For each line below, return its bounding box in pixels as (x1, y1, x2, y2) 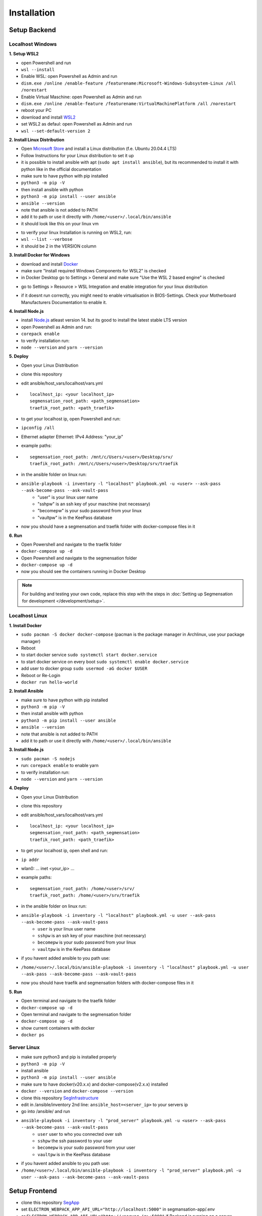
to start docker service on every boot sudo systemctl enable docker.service (21, 659, 189, 664)
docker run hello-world (21, 679, 78, 685)
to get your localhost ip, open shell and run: (21, 848, 108, 854)
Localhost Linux (9, 612, 48, 619)
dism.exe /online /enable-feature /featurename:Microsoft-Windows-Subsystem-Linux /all (21, 80, 236, 86)
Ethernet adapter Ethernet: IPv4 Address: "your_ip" (21, 433, 123, 440)
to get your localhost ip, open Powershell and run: (21, 416, 121, 422)
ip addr (21, 857, 40, 862)
